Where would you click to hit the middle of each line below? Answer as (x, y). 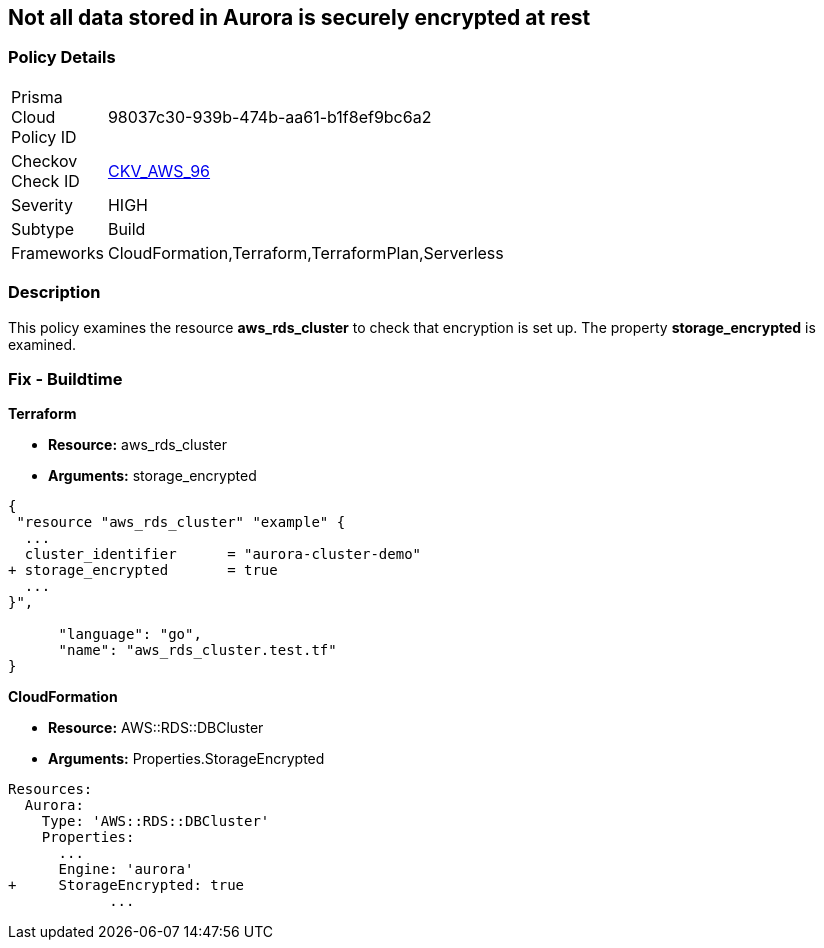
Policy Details (62, 57)
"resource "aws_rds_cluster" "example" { (181, 522)
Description (54, 292)
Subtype (43, 228)
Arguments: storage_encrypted (152, 476)
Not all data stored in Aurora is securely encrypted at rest (299, 17)
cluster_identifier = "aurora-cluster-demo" (223, 554)
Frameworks (57, 252)
